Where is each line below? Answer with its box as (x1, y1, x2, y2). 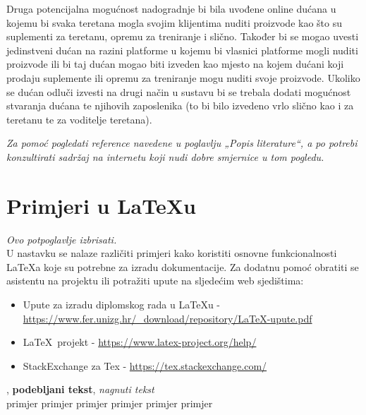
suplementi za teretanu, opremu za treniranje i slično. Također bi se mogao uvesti (6, 29, 359, 44)
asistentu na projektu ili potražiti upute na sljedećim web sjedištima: (6, 273, 304, 288)
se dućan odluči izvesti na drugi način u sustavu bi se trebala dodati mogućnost (6, 84, 351, 99)
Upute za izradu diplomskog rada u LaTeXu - (23, 297, 220, 312)
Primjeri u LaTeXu (6, 191, 196, 219)
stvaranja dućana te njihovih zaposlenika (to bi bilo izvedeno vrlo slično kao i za (6, 98, 354, 113)
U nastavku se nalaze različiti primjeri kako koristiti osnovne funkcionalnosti (6, 246, 337, 260)
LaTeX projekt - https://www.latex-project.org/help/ (23, 335, 257, 349)
